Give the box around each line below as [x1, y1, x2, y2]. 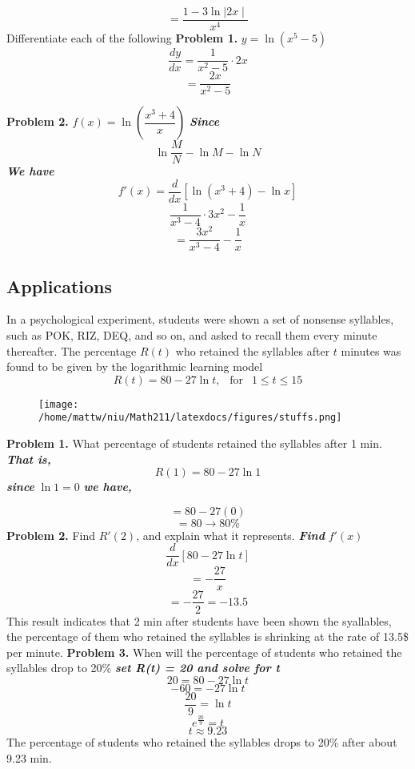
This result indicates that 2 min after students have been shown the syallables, [6, 612, 392, 629]
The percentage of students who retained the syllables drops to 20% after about [6, 733, 397, 750]
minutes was [341, 342, 401, 359]
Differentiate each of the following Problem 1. [6, 30, 238, 46]
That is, [6, 450, 51, 467]
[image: [38, 398, 79, 410]
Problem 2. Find [6, 526, 96, 543]
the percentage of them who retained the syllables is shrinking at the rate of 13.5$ [6, 628, 409, 645]
